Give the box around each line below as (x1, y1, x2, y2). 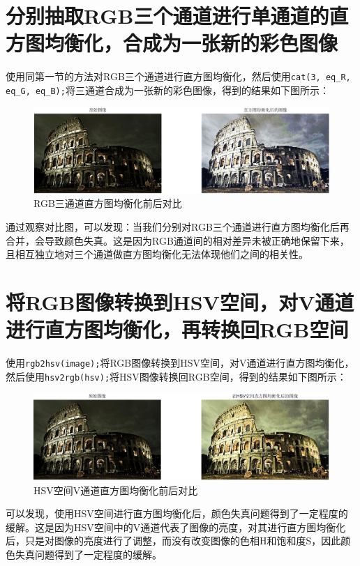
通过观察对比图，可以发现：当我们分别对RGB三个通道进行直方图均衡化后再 (6, 219, 350, 234)
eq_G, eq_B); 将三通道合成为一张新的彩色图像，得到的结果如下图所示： (6, 82, 329, 97)
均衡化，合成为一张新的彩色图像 (45, 29, 338, 57)
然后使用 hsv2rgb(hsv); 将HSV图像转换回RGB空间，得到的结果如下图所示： (6, 369, 347, 383)
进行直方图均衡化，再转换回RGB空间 (6, 315, 349, 344)
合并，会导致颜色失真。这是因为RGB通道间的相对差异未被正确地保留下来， (6, 233, 350, 247)
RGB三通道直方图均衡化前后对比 (33, 196, 182, 211)
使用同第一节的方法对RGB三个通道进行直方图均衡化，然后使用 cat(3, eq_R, (6, 69, 351, 84)
